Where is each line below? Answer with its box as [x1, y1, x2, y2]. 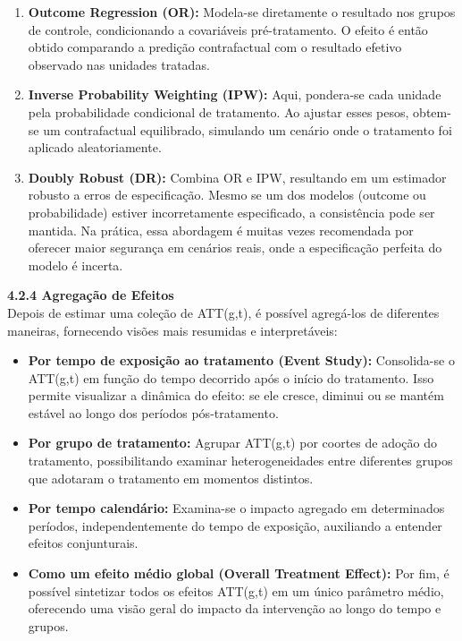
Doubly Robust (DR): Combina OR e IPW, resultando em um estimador [28, 167, 447, 186]
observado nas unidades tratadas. [28, 55, 210, 73]
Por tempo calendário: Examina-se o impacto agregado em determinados [28, 499, 445, 517]
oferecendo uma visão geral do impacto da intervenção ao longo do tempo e [28, 599, 441, 618]
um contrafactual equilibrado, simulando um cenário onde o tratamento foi [43, 120, 452, 139]
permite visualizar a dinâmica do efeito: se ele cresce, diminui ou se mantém [28, 386, 444, 405]
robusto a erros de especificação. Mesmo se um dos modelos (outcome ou [28, 185, 426, 204]
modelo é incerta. [28, 255, 123, 274]
